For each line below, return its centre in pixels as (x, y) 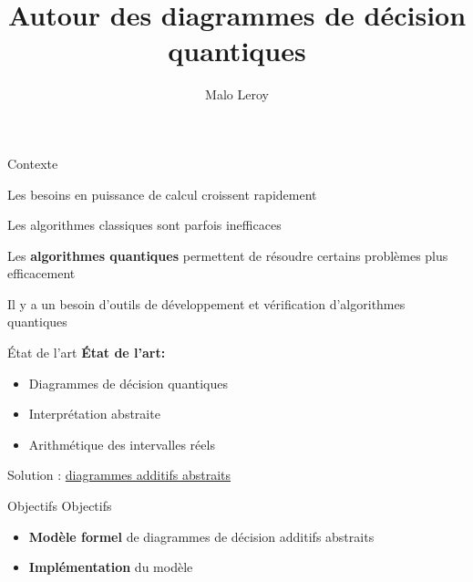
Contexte (33, 163)
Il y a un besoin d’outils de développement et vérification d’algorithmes (206, 303)
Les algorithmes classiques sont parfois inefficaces (144, 225)
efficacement (41, 273)
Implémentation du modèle (111, 567)
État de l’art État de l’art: (87, 353)
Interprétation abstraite (94, 414)
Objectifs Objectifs (60, 506)
